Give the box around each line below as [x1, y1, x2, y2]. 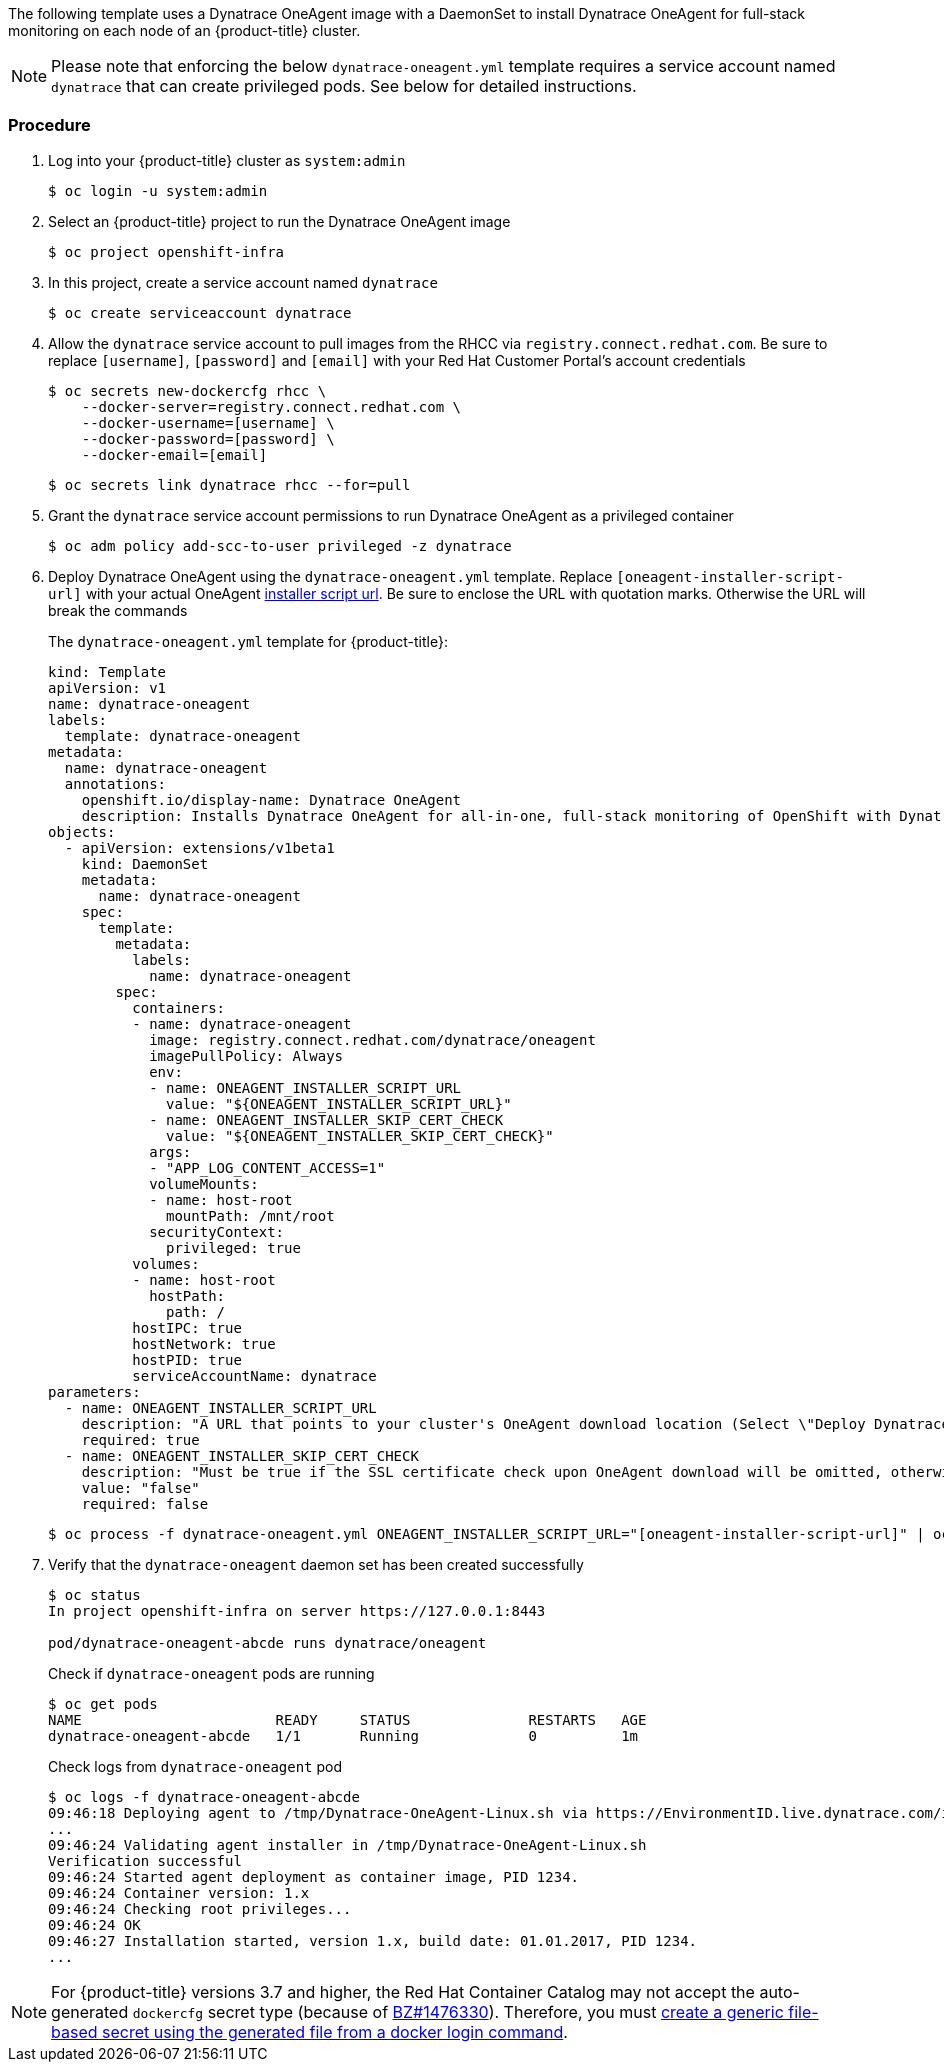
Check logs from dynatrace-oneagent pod [48, 1757, 343, 1775]
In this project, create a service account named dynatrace [48, 273, 438, 291]
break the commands [48, 601, 188, 619]
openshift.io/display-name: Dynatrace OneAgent [81, 791, 462, 808]
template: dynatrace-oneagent [64, 727, 301, 744]
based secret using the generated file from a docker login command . [51, 2021, 568, 2042]
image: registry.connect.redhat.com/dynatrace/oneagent [149, 1031, 596, 1048]
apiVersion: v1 [48, 679, 167, 696]
